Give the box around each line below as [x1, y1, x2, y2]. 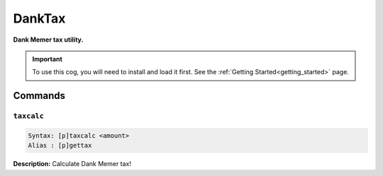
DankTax [13, 11, 66, 26]
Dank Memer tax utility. [13, 35, 84, 44]
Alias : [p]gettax [28, 141, 92, 150]
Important [32, 54, 63, 63]
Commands [13, 90, 66, 102]
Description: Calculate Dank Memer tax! [13, 160, 131, 168]
